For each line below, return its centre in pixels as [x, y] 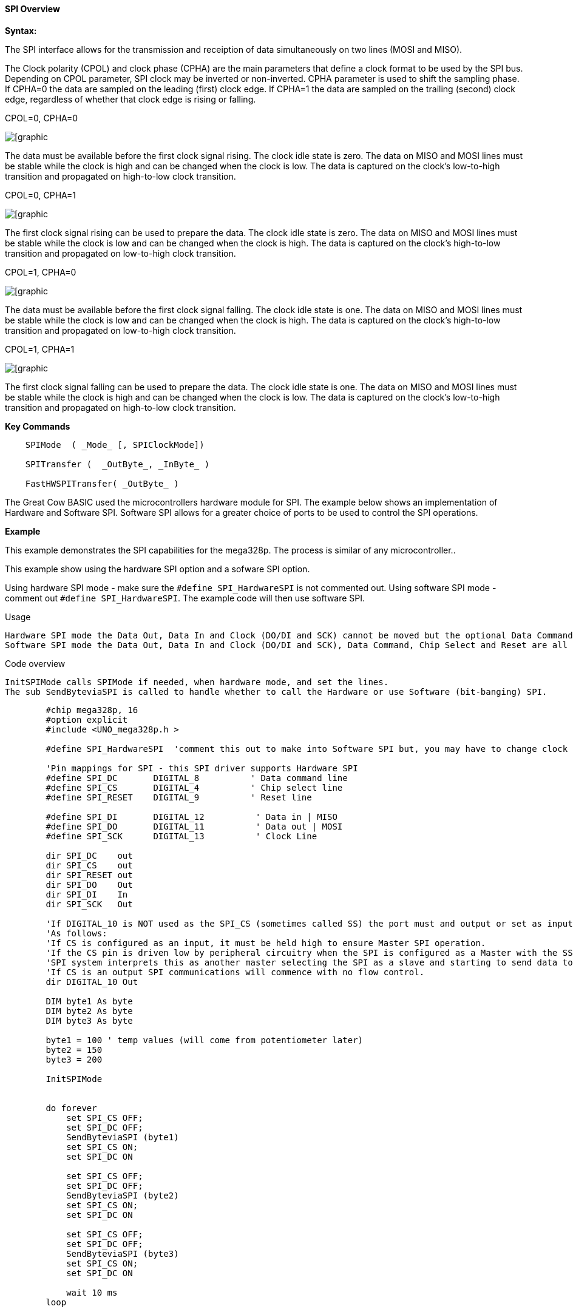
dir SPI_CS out [89, 865]
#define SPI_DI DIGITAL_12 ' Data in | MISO [192, 817]
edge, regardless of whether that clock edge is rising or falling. [131, 99]
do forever [71, 1108]
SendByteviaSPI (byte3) [123, 1253]
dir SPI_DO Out [89, 884]
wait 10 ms [92, 1292]
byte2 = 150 [74, 1050]
